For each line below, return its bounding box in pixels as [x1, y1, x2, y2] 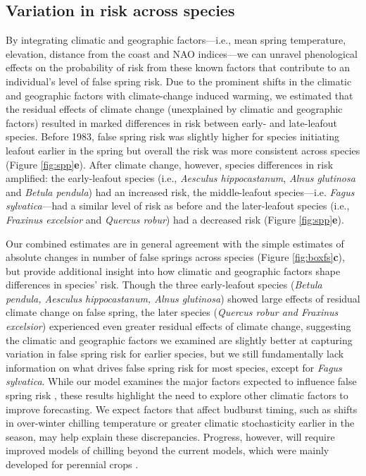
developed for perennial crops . [6, 457, 139, 472]
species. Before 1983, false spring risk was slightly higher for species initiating [6, 129, 339, 144]
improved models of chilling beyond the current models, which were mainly [6, 443, 329, 458]
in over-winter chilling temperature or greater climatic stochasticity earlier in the [6, 415, 355, 430]
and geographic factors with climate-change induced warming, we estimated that [6, 87, 353, 102]
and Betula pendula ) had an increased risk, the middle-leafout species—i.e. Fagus [6, 184, 355, 199]
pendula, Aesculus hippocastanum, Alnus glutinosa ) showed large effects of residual [6, 291, 360, 305]
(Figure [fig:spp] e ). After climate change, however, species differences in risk [6, 157, 334, 171]
